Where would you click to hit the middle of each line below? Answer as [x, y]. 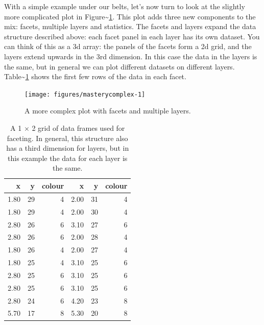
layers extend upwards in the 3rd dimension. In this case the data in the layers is [131, 56]
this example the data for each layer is [68, 158]
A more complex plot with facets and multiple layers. [108, 111]
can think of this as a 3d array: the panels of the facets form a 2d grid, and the [128, 46]
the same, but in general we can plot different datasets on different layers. [119, 66]
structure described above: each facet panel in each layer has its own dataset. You [132, 36]
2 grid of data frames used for [78, 128]
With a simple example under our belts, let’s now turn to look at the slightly [125, 6]
